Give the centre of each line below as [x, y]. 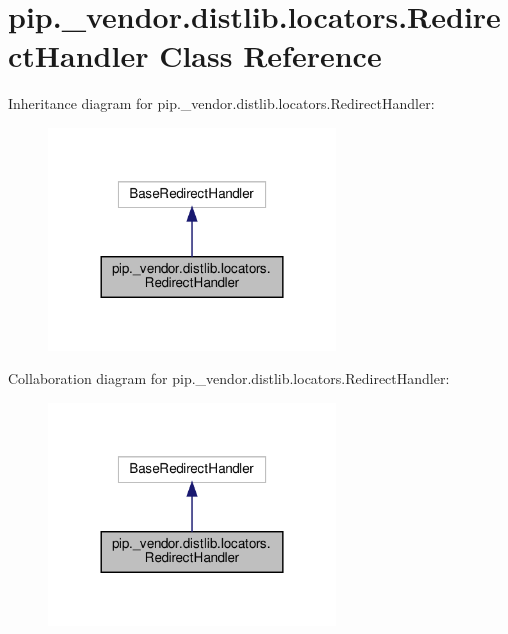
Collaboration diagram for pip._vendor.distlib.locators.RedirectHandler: [229, 378]
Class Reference [270, 55]
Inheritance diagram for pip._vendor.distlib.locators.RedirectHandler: [221, 103]
